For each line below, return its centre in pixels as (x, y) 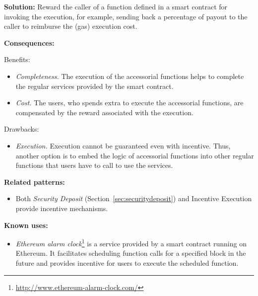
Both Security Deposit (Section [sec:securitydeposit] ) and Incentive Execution (134, 198)
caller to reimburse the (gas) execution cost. (71, 26)
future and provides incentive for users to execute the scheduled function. (127, 262)
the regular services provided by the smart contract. (95, 86)
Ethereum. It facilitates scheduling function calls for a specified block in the (131, 253)
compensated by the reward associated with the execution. (104, 112)
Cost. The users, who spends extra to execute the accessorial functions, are (129, 103)
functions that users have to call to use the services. (94, 165)
